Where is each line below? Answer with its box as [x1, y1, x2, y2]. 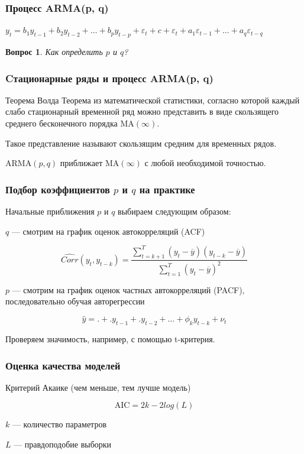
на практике [139, 181, 195, 196]
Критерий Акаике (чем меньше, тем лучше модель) [5, 381, 191, 393]
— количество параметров [12, 418, 107, 430]
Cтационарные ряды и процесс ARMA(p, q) [5, 70, 214, 85]
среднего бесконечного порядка [5, 117, 118, 129]
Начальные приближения [5, 205, 95, 218]
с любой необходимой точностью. [144, 157, 266, 169]
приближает [60, 157, 103, 169]
